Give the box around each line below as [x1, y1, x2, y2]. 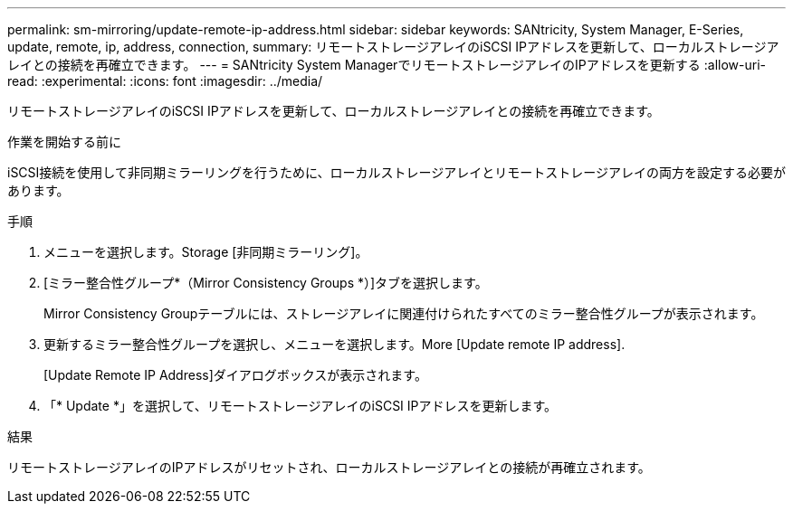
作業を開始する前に [7, 134, 121, 149]
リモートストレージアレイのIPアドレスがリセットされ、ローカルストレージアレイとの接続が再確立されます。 [7, 459, 651, 475]
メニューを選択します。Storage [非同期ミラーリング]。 [43, 244, 368, 260]
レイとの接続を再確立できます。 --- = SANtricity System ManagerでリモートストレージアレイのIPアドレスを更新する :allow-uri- [7, 57, 766, 72]
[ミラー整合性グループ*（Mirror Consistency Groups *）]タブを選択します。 [43, 275, 488, 290]
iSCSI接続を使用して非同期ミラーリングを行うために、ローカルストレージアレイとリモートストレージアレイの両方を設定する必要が [7, 165, 786, 180]
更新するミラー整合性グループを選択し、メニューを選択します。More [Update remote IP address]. [43, 336, 626, 352]
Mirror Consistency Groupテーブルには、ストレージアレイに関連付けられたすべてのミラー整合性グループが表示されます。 [43, 306, 764, 321]
